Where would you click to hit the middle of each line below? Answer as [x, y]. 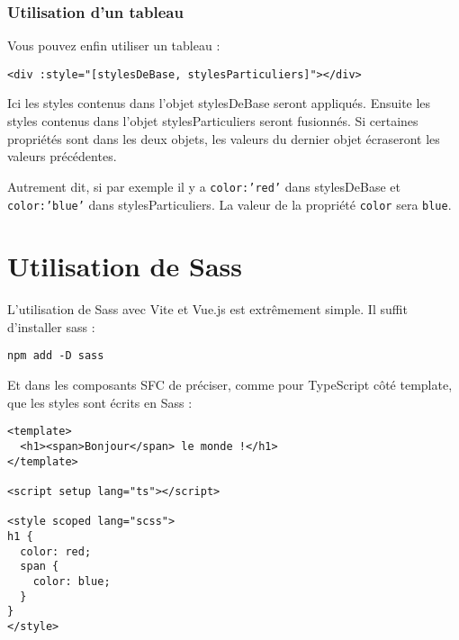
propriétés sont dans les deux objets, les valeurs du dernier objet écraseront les [224, 138]
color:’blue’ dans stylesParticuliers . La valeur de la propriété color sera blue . [229, 204]
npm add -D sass [56, 356]
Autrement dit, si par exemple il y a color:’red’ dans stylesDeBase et [204, 186]
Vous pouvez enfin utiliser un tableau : [114, 45]
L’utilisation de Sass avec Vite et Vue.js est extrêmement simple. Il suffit [207, 309]
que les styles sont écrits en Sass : [100, 402]
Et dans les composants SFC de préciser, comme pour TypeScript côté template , [230, 385]
